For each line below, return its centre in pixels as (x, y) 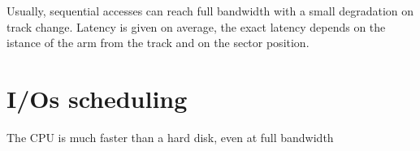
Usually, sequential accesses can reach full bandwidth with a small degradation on (210, 11)
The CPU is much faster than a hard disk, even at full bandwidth (170, 137)
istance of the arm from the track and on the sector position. (158, 43)
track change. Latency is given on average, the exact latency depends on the (196, 26)
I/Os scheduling (97, 98)
